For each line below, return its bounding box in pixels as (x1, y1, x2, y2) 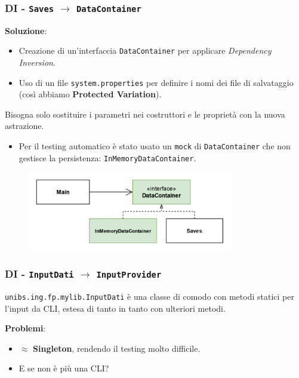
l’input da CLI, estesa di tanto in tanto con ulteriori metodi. (5, 302, 226, 314)
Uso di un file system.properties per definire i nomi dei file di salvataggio (19, 76, 294, 88)
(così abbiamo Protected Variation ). (19, 88, 162, 100)
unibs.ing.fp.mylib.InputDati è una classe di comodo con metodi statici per (5, 290, 294, 302)
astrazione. (5, 119, 44, 132)
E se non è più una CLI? (19, 362, 109, 374)
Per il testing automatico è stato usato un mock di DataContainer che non (19, 140, 291, 152)
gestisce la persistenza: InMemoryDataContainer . (19, 151, 196, 164)
